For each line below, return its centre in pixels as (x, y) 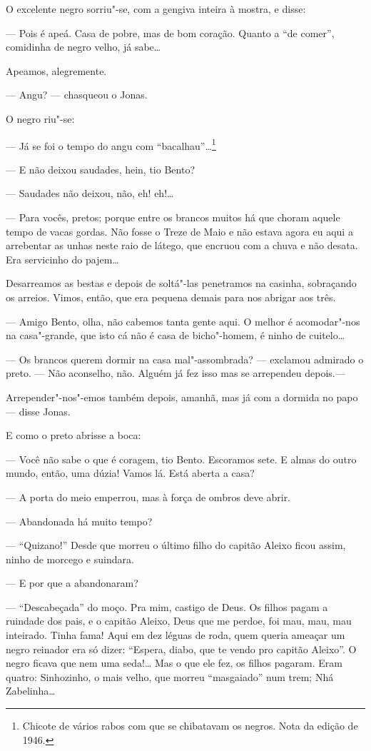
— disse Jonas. (38, 411)
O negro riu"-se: (40, 118)
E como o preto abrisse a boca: (73, 435)
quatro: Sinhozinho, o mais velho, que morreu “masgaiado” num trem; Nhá (170, 676)
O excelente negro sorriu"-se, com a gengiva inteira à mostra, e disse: (156, 9)
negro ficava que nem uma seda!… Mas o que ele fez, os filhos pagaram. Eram (174, 663)
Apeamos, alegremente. (56, 70)
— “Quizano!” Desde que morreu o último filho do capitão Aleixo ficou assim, (176, 545)
